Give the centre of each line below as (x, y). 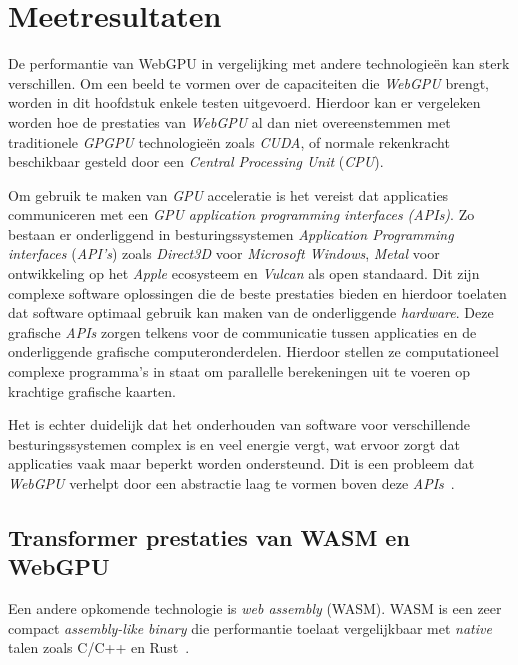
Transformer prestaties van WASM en (209, 536)
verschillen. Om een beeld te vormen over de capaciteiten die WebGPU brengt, (249, 82)
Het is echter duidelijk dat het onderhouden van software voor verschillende (239, 424)
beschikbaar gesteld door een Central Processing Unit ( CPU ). (196, 161)
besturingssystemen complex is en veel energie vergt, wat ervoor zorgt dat (234, 443)
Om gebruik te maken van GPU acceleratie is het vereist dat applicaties (228, 194)
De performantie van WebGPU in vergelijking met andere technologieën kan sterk (259, 63)
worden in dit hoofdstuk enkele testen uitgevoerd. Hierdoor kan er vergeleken (244, 102)
